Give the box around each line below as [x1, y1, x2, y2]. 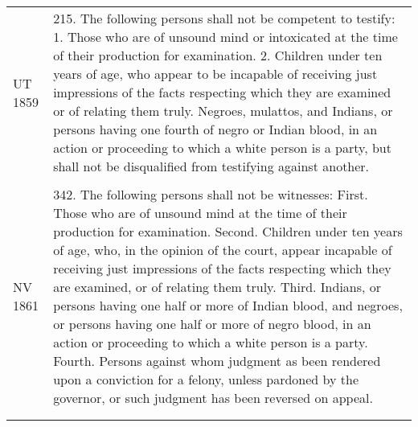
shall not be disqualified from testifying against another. [53, 157, 370, 175]
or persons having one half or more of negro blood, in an [53, 314, 371, 333]
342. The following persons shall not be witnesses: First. [53, 185, 368, 203]
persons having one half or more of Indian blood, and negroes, [53, 296, 403, 314]
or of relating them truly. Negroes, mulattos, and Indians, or [53, 101, 393, 120]
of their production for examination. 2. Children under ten [53, 46, 383, 64]
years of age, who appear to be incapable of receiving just [53, 64, 378, 83]
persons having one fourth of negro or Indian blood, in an [53, 120, 378, 138]
